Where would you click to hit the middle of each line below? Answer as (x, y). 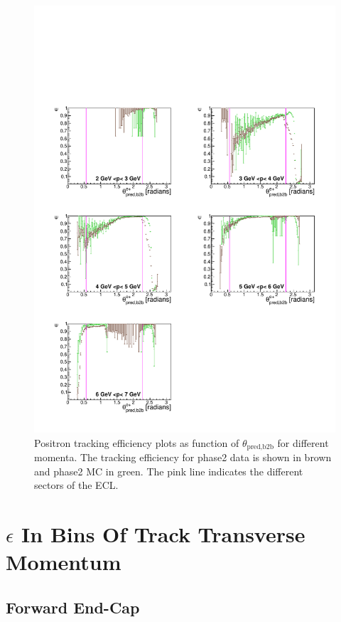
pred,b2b (260, 447)
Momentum (64, 562)
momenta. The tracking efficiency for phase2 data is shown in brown (183, 457)
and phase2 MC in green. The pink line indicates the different (169, 471)
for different (303, 442)
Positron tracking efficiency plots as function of (137, 442)
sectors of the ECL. (76, 485)
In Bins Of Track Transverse (163, 533)
